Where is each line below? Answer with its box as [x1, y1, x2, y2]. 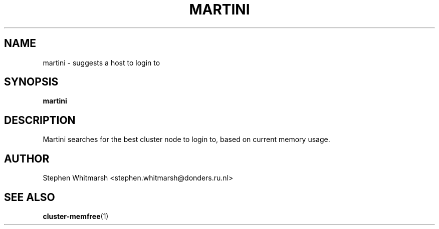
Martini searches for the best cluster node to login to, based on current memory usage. [43, 135, 330, 144]
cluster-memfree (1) [43, 211, 109, 220]
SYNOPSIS [4, 75, 59, 88]
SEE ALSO [4, 190, 55, 203]
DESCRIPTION [4, 113, 76, 126]
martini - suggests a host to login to [43, 58, 160, 67]
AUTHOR [4, 152, 50, 165]
